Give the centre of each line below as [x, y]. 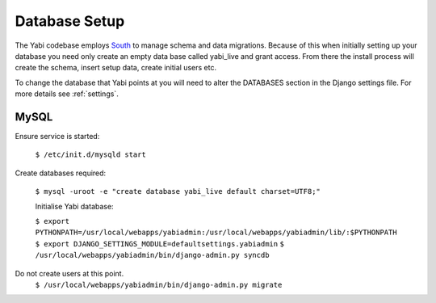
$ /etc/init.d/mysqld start [91, 155]
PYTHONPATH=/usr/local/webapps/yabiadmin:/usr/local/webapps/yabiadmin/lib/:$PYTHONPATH [216, 233]
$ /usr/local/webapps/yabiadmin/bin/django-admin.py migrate [159, 284]
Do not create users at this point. [69, 273]
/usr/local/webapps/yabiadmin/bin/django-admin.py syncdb [152, 255]
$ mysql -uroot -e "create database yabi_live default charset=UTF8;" [178, 191]
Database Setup [70, 21]
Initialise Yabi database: [74, 206]
